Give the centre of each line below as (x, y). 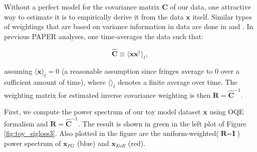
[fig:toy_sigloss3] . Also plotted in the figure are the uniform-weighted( (111, 133)
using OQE (227, 112)
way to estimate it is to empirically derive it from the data (94, 16)
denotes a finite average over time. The (178, 82)
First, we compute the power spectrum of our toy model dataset (102, 112)
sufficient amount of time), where (55, 82)
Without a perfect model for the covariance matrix (82, 7)
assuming (18, 71)
